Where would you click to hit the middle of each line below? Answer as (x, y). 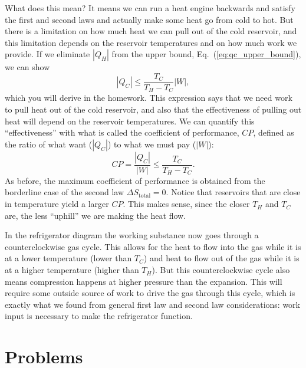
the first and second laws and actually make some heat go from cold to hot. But (149, 19)
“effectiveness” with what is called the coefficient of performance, (122, 132)
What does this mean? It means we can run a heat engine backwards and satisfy (150, 8)
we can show (27, 67)
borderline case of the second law (65, 192)
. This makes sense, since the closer (186, 204)
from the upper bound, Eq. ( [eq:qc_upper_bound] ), (206, 54)
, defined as (274, 132)
